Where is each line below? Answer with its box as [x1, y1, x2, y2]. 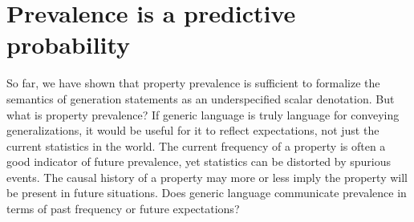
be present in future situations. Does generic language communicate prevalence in [6, 184, 407, 201]
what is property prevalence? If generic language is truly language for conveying [6, 106, 400, 123]
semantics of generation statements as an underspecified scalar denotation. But [6, 90, 395, 107]
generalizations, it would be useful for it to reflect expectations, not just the [6, 122, 379, 139]
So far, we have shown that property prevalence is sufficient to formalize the [6, 75, 380, 91]
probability [6, 28, 131, 61]
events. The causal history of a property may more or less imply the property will [6, 168, 408, 185]
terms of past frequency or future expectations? [6, 200, 240, 217]
